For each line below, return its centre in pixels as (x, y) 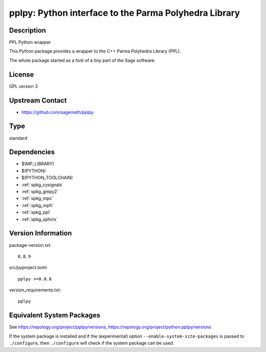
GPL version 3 (23, 86)
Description (28, 30)
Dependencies (32, 152)
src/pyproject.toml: (28, 268)
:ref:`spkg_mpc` (37, 198)
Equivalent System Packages (55, 315)
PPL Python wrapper (30, 42)
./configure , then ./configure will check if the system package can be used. (92, 343)
